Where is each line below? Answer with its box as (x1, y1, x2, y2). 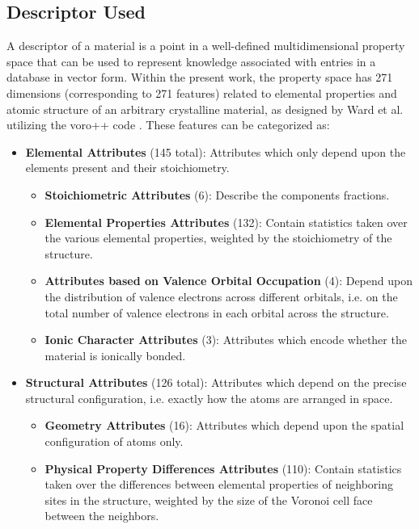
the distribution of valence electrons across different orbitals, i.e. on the (44, 288, 398, 304)
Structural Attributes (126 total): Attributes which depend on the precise (25, 374, 407, 391)
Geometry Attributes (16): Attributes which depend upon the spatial (44, 417, 404, 434)
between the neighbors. (44, 507, 159, 524)
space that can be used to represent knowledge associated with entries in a (6, 52, 376, 69)
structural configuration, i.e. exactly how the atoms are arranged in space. (25, 389, 393, 406)
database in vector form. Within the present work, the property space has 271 (6, 69, 393, 86)
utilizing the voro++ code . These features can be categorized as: (6, 116, 330, 133)
